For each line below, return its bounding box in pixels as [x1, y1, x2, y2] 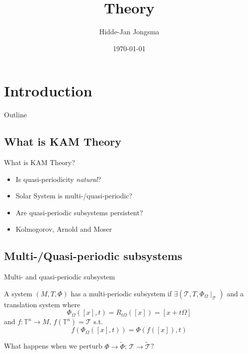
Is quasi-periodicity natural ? [15, 174, 101, 184]
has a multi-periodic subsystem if [71, 288, 172, 298]
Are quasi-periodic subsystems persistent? [15, 207, 143, 217]
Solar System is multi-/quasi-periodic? [15, 190, 133, 201]
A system [4, 288, 32, 298]
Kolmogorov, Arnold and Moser [15, 224, 112, 234]
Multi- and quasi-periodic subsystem [4, 271, 115, 282]
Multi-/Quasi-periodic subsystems [4, 248, 182, 264]
